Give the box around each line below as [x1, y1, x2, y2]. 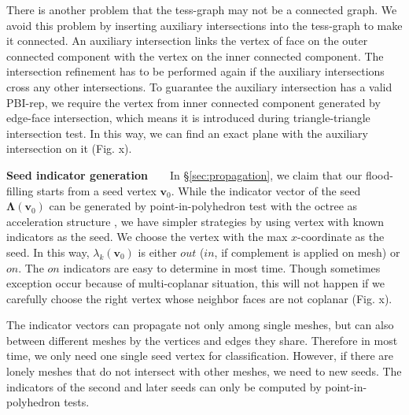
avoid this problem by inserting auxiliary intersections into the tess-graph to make [6, 17, 403, 33]
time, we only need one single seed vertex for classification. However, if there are [6, 347, 393, 364]
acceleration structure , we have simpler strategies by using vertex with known [6, 213, 385, 229]
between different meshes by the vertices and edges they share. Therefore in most [6, 332, 398, 348]
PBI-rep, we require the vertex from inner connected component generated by [6, 94, 381, 110]
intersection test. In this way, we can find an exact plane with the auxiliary [6, 124, 368, 141]
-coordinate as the [297, 228, 385, 245]
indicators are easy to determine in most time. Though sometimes [63, 259, 381, 276]
